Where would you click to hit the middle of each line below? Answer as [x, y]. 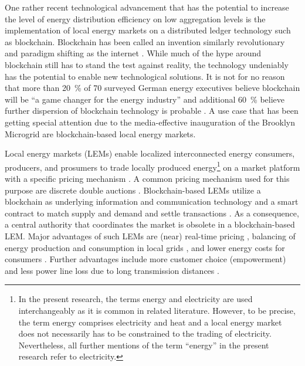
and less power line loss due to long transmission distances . [112, 270]
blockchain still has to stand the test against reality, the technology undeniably [147, 64]
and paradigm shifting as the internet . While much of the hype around [133, 53]
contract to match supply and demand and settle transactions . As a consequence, [152, 213]
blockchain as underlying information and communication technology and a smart [152, 201]
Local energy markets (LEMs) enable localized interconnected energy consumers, [150, 153]
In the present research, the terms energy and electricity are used [135, 299]
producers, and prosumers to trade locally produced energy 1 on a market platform [152, 166]
